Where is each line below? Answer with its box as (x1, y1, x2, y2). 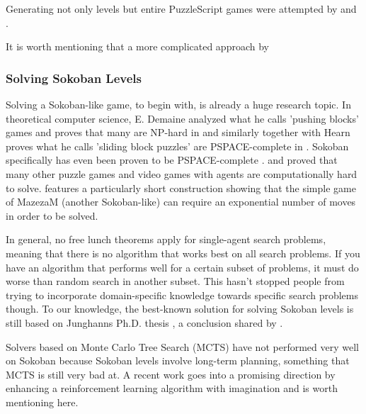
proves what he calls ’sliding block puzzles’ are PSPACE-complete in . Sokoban (6, 138, 349, 153)
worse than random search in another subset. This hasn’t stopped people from (6, 274, 345, 289)
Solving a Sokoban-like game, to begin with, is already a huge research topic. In (6, 97, 351, 111)
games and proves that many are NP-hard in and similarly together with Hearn (6, 125, 350, 140)
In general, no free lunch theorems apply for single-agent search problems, (6, 232, 326, 247)
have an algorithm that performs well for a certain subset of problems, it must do (6, 259, 359, 274)
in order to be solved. (6, 208, 98, 223)
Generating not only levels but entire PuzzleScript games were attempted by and (6, 1, 357, 16)
